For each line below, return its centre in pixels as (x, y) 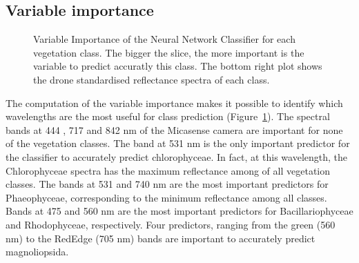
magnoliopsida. (37, 252)
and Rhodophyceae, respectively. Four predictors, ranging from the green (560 (171, 224)
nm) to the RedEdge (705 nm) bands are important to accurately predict (161, 238)
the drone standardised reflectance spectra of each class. (152, 79)
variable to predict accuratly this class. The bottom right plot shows (178, 66)
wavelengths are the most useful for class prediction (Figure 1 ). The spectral (168, 116)
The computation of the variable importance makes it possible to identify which (174, 103)
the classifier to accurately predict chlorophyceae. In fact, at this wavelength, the (177, 156)
